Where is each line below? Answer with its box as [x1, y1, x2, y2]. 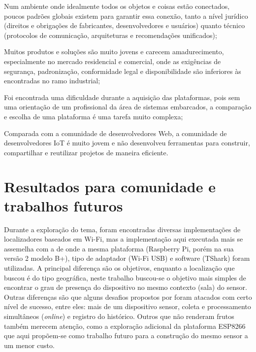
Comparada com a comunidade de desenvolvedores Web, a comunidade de [4, 128, 227, 138]
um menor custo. [4, 340, 55, 350]
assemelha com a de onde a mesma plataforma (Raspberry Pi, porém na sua [4, 243, 234, 253]
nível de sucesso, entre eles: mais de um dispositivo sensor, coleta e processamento [4, 301, 251, 312]
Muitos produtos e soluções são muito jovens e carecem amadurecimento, [4, 46, 224, 57]
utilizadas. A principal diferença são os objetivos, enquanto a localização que [4, 263, 235, 273]
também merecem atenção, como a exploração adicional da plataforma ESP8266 [4, 320, 246, 331]
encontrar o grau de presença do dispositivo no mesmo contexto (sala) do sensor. [4, 282, 247, 292]
